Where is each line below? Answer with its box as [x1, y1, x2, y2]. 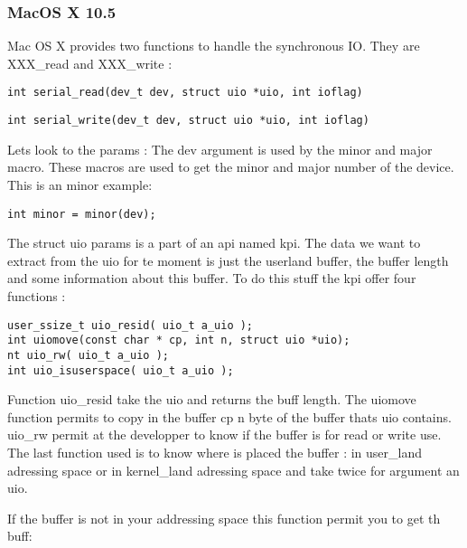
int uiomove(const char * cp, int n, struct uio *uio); [7, 334, 350, 347]
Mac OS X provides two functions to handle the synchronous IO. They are [7, 36, 420, 55]
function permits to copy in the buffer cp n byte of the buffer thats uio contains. [7, 407, 452, 426]
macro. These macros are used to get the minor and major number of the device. [7, 157, 454, 176]
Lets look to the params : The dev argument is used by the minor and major [7, 139, 433, 158]
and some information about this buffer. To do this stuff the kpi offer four [7, 269, 416, 288]
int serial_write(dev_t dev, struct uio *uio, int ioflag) [7, 114, 369, 128]
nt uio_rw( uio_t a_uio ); [7, 348, 169, 362]
